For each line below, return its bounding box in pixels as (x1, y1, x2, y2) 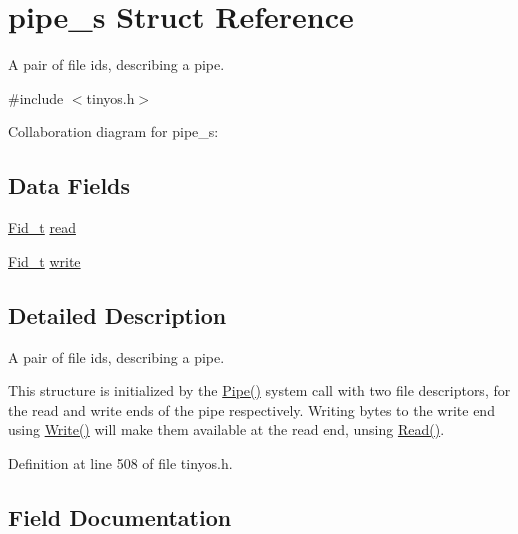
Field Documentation (8, 501, 232, 532)
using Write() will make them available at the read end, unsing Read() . (8, 419, 445, 440)
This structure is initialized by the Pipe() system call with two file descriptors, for (8, 380, 511, 401)
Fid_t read (8, 217, 76, 238)
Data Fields (8, 170, 131, 201)
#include (8, 87, 64, 108)
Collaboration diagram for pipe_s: (8, 121, 219, 142)
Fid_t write (8, 250, 81, 271)
